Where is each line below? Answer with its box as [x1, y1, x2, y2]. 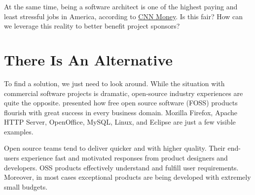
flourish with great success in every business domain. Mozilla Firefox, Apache [4, 107, 237, 117]
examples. [4, 126, 34, 136]
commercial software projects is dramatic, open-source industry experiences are [4, 88, 243, 98]
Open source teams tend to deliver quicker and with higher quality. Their [4, 143, 225, 153]
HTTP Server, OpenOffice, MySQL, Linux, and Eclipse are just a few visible [4, 117, 236, 127]
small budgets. [4, 181, 48, 192]
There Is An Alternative [4, 49, 173, 69]
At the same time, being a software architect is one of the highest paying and [4, 1, 238, 11]
